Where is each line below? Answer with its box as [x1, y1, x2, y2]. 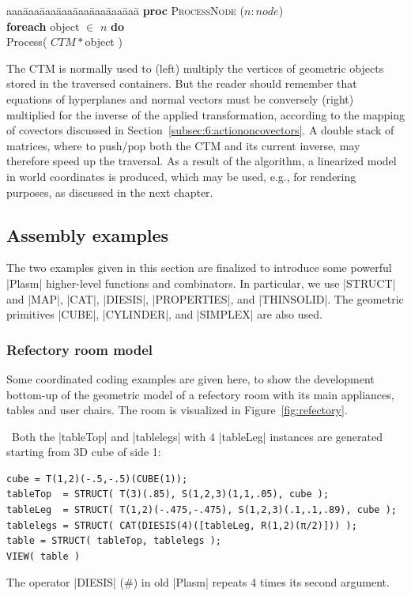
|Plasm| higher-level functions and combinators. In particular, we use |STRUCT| [6, 274, 396, 291]
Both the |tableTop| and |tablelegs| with [11, 428, 206, 444]
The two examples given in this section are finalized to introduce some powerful [6, 259, 392, 276]
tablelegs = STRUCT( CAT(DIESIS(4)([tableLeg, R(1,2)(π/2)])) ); [6, 519, 357, 531]
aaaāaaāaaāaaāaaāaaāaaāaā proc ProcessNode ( [6, 2, 244, 18]
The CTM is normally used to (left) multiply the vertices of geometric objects [6, 59, 384, 76]
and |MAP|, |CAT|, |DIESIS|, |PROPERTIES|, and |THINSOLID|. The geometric [6, 290, 404, 307]
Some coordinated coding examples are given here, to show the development [6, 370, 375, 387]
